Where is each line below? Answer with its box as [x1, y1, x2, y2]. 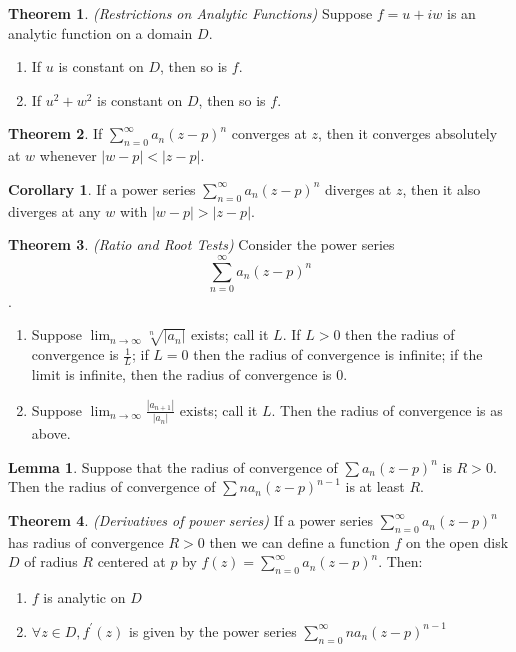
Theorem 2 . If [8, 123, 103, 144]
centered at [97, 551, 166, 572]
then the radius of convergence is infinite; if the [193, 344, 483, 365]
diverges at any [8, 200, 101, 221]
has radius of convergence [8, 531, 164, 552]
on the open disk [406, 531, 509, 552]
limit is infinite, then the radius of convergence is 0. [31, 364, 348, 385]
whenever [39, 145, 97, 166]
